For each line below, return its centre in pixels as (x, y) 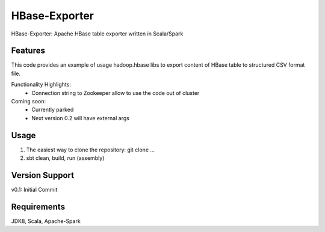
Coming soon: (29, 102)
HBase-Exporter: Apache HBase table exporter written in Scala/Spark (97, 34)
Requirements (38, 206)
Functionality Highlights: (41, 85)
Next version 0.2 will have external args (80, 118)
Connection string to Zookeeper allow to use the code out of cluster (116, 93)
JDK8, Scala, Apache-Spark (46, 221)
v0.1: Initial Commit (34, 190)
